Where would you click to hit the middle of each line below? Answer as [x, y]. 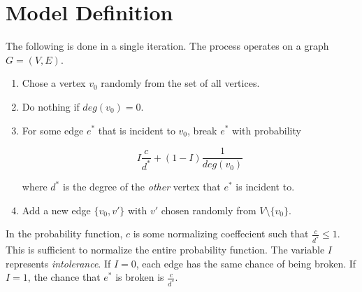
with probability [267, 130]
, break [202, 130]
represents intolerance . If [58, 263]
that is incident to [137, 130]
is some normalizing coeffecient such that [221, 234]
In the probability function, [64, 234]
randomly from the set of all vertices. [180, 83]
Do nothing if [51, 106]
